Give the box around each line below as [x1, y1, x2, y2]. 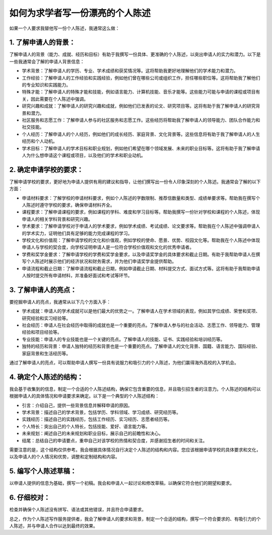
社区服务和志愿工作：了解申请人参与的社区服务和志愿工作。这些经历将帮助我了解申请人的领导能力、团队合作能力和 [22, 117, 260, 123]
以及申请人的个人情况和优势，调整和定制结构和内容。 [9, 453, 120, 460]
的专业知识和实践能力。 [22, 82, 71, 88]
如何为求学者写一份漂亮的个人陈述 [9, 8, 151, 19]
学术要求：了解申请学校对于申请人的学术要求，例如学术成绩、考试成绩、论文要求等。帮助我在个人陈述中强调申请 [22, 223, 256, 229]
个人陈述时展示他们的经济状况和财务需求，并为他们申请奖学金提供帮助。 [26, 258, 176, 264]
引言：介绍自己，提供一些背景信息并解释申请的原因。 [22, 402, 132, 408]
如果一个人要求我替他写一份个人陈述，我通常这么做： [9, 25, 120, 31]
